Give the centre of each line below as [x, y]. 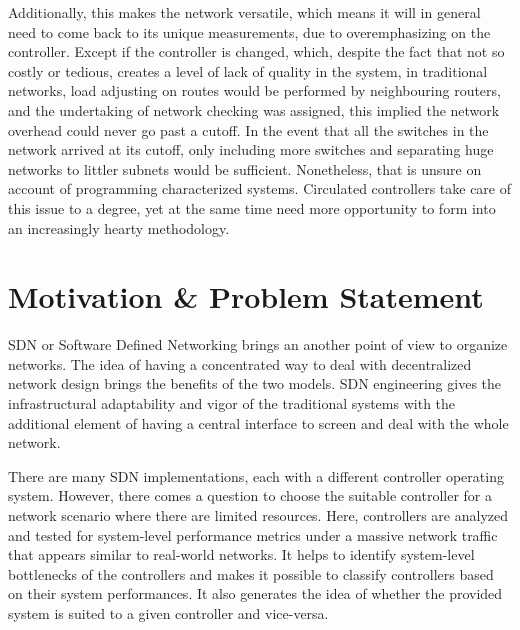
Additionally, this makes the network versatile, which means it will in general [244, 12]
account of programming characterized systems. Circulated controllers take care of [260, 188]
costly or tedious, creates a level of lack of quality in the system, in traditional [248, 70]
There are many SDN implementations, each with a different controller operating [256, 475]
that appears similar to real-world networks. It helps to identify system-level [241, 554]
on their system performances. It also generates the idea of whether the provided [255, 593]
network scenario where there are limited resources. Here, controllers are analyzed [258, 515]
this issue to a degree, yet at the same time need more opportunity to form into [252, 207]
